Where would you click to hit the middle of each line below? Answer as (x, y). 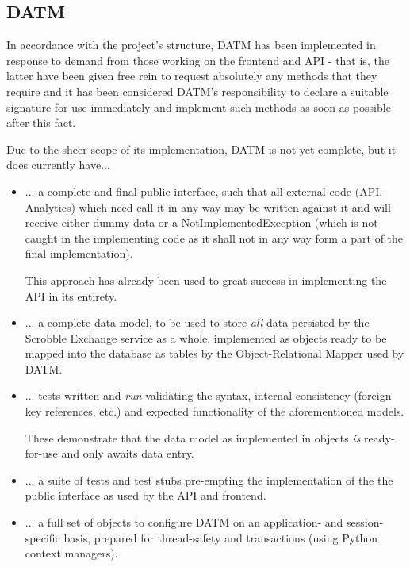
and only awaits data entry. (128, 453)
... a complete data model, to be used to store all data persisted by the (197, 322)
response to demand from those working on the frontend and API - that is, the (198, 60)
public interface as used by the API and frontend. (146, 495)
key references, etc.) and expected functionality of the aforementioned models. (215, 411)
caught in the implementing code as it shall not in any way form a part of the (214, 238)
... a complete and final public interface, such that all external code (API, (204, 191)
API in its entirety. (71, 295)
